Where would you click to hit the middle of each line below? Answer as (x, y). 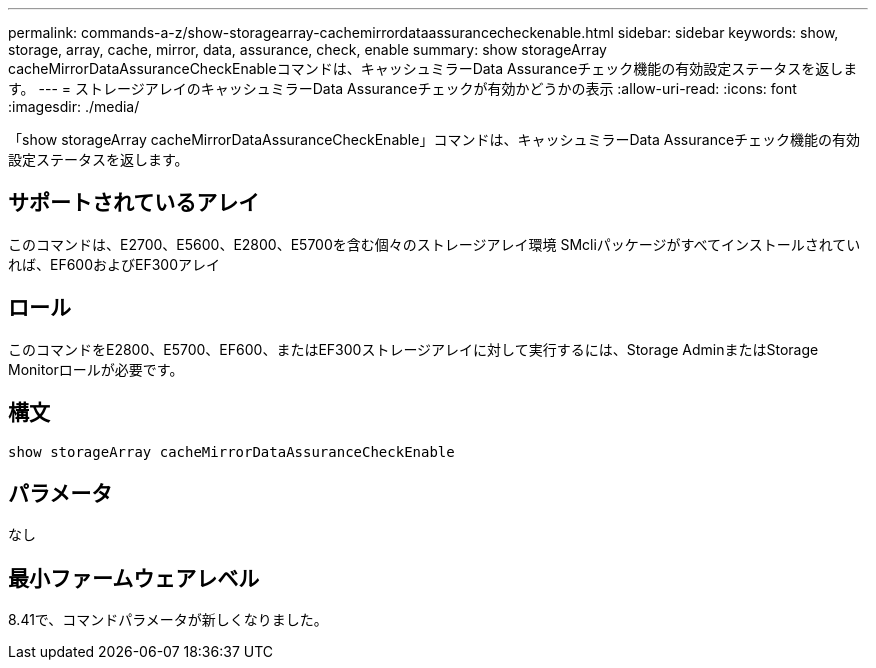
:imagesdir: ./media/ (74, 106)
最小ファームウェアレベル (134, 578)
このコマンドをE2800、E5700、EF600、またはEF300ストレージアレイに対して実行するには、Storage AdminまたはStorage (413, 349)
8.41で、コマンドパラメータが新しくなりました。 (168, 620)
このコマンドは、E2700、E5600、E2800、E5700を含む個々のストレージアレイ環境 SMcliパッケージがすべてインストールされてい (434, 244)
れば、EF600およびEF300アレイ (114, 264)
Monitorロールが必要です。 (96, 369)
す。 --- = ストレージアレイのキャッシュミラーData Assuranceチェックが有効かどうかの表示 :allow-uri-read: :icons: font (402, 88)
